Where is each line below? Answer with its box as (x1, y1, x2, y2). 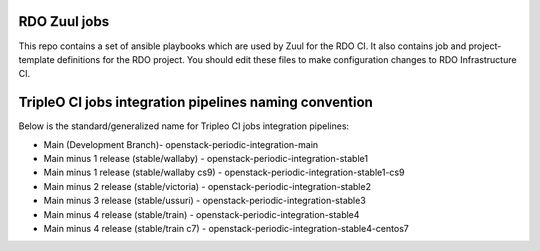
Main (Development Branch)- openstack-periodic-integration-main (43, 138, 319, 150)
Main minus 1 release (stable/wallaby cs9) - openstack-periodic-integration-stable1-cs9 (43, 166, 405, 179)
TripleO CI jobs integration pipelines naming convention (18, 94, 374, 111)
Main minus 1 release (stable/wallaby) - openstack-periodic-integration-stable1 (43, 152, 369, 164)
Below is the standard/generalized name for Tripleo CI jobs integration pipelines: (18, 120, 350, 132)
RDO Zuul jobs (18, 13, 110, 30)
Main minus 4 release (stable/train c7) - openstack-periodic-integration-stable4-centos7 (43, 222, 409, 234)
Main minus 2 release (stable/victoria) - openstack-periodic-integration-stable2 (43, 180, 372, 192)
